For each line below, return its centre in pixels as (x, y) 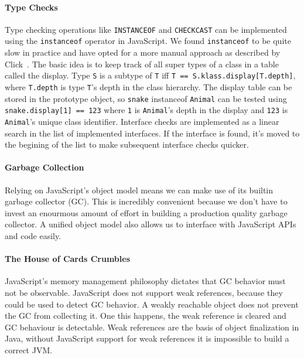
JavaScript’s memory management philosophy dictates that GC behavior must (145, 281)
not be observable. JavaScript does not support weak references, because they (144, 292)
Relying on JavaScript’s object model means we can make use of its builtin (139, 190)
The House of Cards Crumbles (67, 259)
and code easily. (33, 235)
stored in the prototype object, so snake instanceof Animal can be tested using (146, 98)
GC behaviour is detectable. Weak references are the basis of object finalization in (152, 327)
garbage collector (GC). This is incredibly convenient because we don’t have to (146, 201)
